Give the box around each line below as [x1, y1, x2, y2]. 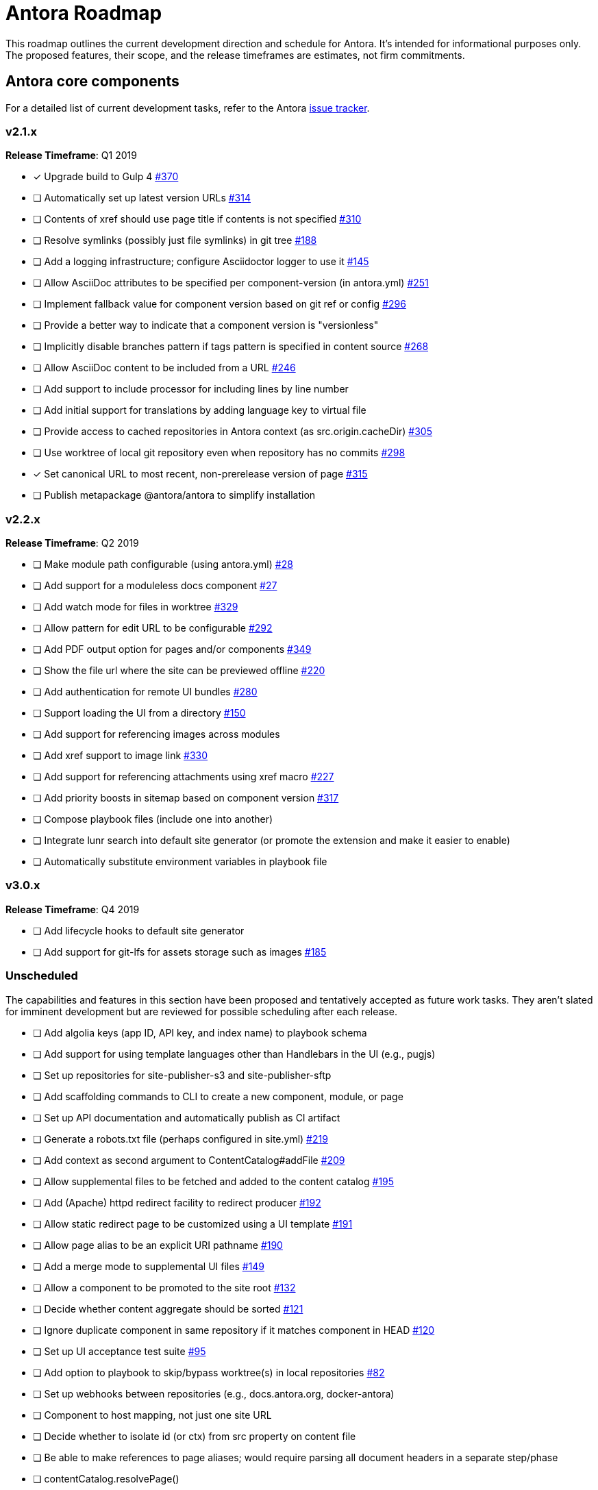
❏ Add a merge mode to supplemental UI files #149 [33, 1260, 265, 1272]
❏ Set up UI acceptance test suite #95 [33, 1345, 206, 1357]
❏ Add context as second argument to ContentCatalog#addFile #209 [33, 1154, 345, 1166]
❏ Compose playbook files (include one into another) [33, 813, 273, 825]
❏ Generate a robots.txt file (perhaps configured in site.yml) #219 [33, 1132, 328, 1145]
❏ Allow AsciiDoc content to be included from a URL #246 [33, 362, 296, 374]
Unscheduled [5, 969, 78, 983]
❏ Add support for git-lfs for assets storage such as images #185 [33, 945, 327, 958]
